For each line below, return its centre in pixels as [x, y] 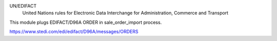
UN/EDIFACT [23, 6]
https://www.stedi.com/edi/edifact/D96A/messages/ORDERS [74, 32]
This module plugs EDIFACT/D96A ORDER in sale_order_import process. [86, 22]
